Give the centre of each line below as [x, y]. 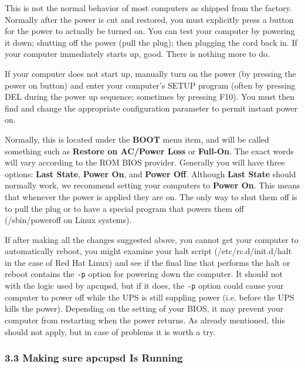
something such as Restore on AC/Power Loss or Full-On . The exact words [149, 151]
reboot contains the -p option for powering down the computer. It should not [144, 274]
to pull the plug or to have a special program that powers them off [124, 208]
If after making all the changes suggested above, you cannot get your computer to [152, 239]
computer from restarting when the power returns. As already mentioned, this [145, 320]
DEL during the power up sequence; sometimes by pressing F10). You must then [150, 97]
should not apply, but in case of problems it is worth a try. [110, 331]
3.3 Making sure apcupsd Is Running [94, 358]
